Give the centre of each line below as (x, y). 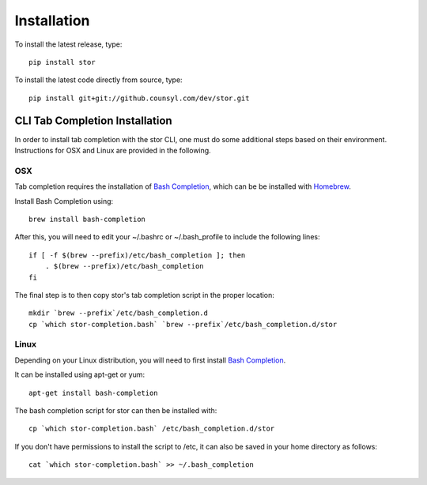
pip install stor (62, 62)
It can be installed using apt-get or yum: (80, 374)
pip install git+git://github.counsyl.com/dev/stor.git (139, 98)
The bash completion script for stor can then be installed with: (116, 410)
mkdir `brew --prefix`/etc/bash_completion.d (119, 313)
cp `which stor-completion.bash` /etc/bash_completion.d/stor (152, 429)
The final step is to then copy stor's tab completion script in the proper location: (144, 295)
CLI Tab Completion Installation (94, 120)
